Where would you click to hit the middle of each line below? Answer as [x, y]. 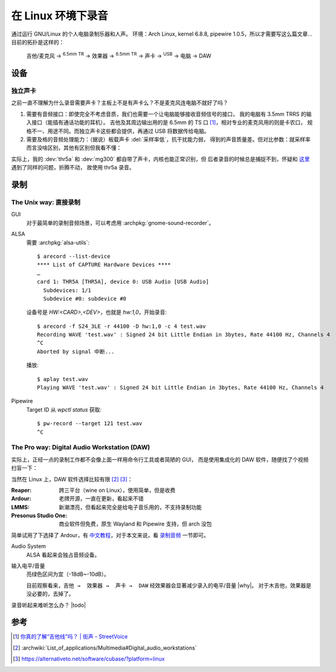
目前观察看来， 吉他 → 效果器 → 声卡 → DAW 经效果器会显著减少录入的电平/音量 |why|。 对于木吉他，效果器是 [169, 585]
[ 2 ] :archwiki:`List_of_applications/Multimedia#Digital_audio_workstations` [105, 648]
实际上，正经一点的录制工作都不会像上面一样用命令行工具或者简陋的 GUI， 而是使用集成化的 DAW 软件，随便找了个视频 [160, 459]
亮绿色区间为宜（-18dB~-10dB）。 [68, 574]
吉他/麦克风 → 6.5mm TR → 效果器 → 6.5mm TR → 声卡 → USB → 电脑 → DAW [119, 56]
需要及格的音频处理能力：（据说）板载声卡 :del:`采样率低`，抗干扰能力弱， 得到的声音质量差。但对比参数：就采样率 [169, 140]
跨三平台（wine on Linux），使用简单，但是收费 [117, 490]
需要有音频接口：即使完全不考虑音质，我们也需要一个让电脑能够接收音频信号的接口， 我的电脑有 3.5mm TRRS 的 [166, 114]
